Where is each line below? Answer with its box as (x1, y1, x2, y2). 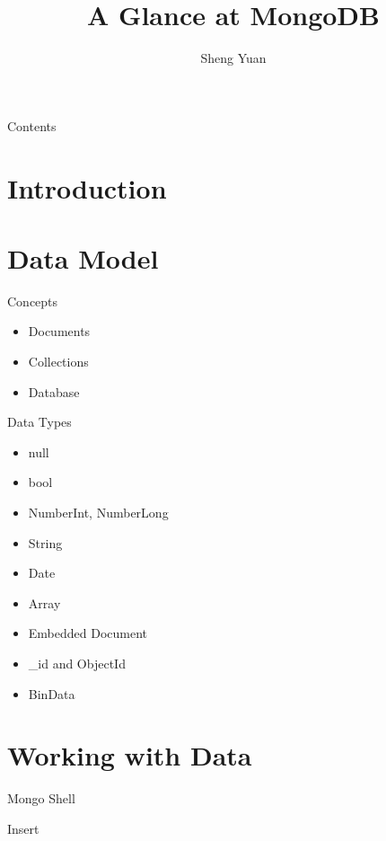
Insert (7, 819, 39, 837)
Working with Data (7, 737, 252, 774)
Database (28, 382, 80, 401)
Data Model (7, 239, 159, 276)
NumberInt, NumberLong (28, 502, 169, 521)
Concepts (7, 291, 58, 310)
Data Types (7, 412, 72, 431)
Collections (28, 352, 89, 370)
